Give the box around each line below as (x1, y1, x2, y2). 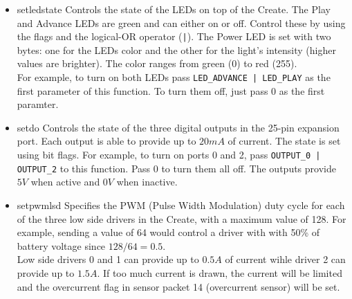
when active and (30, 174, 100, 189)
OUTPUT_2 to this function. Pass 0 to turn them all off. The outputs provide (17, 161, 336, 175)
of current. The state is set (228, 134, 341, 148)
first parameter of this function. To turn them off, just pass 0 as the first (17, 83, 325, 98)
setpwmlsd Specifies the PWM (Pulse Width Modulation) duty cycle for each (17, 197, 345, 212)
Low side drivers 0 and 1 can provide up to (17, 252, 199, 266)
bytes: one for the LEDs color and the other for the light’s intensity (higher (17, 42, 336, 57)
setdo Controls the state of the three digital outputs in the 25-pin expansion (17, 120, 340, 134)
